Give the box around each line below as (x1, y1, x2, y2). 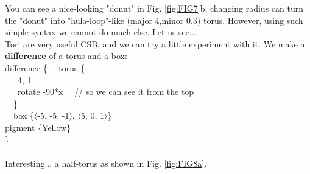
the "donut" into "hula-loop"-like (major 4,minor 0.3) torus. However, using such (5, 13, 303, 26)
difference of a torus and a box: (5, 49, 127, 62)
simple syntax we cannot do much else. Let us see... (5, 26, 197, 38)
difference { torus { (5, 61, 85, 74)
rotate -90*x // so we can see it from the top (17, 85, 194, 98)
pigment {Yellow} (5, 120, 71, 133)
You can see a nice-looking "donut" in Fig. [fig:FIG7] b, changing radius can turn (5, 2, 303, 14)
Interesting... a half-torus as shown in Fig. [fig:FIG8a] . (5, 156, 207, 169)
